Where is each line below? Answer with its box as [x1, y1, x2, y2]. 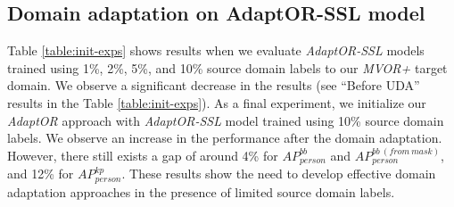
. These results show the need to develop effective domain [121, 164, 436, 183]
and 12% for [7, 164, 74, 183]
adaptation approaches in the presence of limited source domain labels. [7, 182, 395, 201]
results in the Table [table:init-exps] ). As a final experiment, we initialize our [7, 93, 426, 112]
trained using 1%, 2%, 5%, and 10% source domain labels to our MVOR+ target [7, 58, 448, 77]
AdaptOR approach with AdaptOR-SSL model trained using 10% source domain [7, 111, 444, 129]
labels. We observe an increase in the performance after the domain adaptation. [7, 128, 442, 147]
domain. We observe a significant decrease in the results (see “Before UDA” [7, 76, 420, 95]
